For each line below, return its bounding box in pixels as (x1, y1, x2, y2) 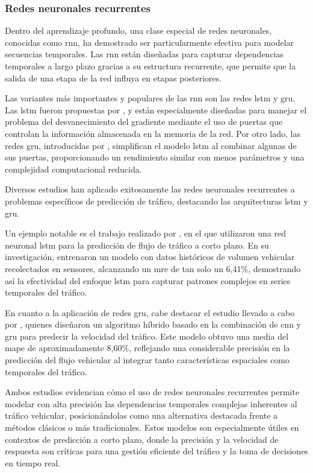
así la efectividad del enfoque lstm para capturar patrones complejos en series (5, 274, 291, 287)
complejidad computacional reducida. (5, 162, 142, 175)
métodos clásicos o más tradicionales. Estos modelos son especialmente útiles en (5, 421, 299, 434)
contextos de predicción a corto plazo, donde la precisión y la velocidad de (5, 433, 279, 445)
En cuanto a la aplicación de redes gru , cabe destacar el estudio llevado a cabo (5, 306, 295, 319)
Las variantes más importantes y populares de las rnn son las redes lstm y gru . (5, 92, 296, 104)
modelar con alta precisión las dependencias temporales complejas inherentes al (5, 397, 297, 410)
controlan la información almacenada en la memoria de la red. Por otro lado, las (5, 127, 300, 139)
